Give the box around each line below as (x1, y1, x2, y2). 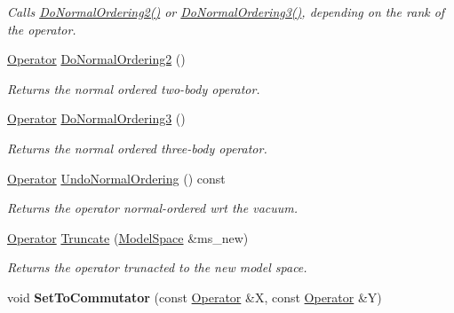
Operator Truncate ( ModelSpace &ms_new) (7, 228, 249, 246)
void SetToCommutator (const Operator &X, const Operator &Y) (7, 287, 382, 306)
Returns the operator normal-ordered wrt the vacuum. (7, 199, 299, 217)
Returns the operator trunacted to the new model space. (7, 258, 307, 277)
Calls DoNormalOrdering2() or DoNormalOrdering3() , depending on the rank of (7, 3, 445, 20)
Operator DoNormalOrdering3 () (7, 109, 186, 128)
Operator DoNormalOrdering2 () (7, 50, 186, 68)
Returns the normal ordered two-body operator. (7, 79, 260, 98)
